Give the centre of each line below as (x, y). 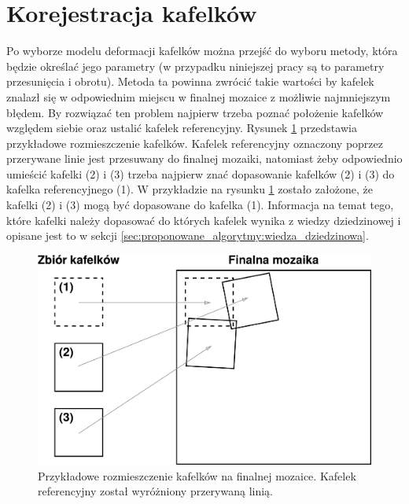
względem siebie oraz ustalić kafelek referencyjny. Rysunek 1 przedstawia (182, 128)
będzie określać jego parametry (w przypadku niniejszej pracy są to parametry (195, 66)
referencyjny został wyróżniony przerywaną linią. (155, 491)
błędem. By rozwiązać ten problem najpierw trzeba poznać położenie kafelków (195, 112)
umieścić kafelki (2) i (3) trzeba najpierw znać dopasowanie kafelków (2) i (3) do (201, 173)
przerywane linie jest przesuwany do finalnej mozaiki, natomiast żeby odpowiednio (204, 158)
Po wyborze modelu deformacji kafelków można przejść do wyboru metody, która (202, 51)
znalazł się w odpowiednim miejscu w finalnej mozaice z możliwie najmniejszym (199, 96)
